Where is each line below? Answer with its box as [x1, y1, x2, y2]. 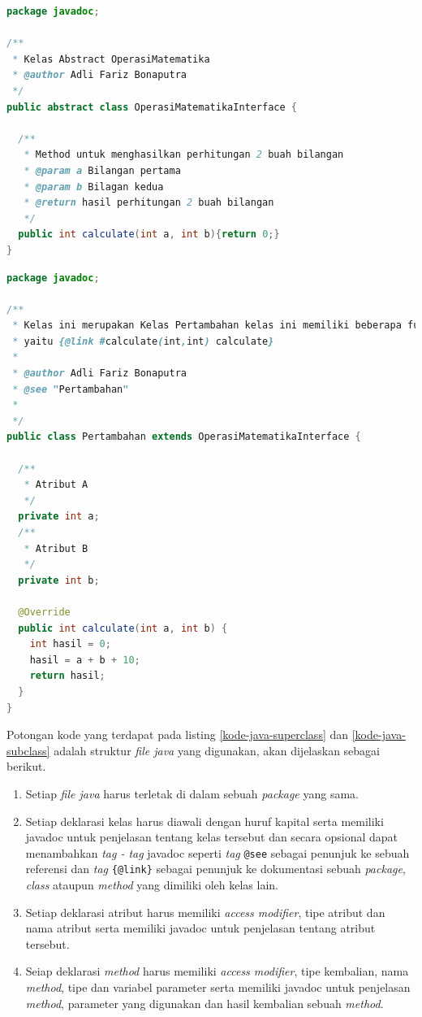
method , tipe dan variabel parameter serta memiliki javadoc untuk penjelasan [25, 978, 411, 995]
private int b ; [18, 574, 100, 586]
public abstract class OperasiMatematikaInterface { [6, 101, 297, 113]
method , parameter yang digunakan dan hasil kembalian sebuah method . [25, 994, 384, 1011]
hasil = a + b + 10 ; [29, 654, 140, 666]
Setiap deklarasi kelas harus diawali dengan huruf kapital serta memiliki [25, 812, 384, 829]
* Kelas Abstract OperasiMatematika [12, 53, 210, 65]
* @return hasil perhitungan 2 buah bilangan [24, 197, 274, 209]
